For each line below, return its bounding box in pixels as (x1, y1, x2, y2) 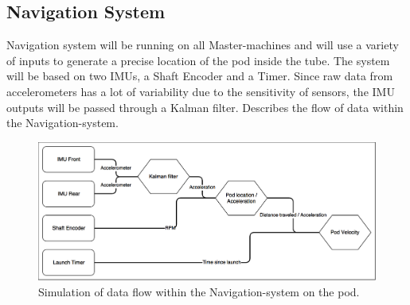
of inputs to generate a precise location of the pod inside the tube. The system (6, 52, 390, 68)
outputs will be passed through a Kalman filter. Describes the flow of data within (6, 98, 404, 115)
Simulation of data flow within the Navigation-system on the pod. (38, 283, 360, 299)
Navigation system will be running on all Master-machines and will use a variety (6, 37, 399, 53)
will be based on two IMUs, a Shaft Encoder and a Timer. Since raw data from (6, 68, 393, 84)
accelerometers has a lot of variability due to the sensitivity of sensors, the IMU (6, 83, 395, 99)
